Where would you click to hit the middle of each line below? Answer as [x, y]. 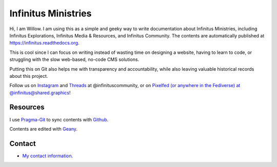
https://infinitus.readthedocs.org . [44, 43]
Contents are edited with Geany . [44, 129]
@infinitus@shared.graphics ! [40, 93]
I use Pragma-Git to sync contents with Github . [59, 119]
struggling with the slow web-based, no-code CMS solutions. [74, 59]
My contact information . [48, 156]
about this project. [29, 76]
